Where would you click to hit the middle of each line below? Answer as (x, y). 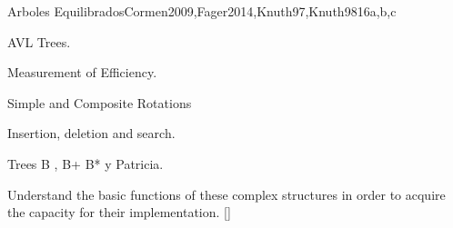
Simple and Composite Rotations (100, 102)
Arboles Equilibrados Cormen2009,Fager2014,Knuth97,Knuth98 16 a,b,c (202, 11)
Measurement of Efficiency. (82, 72)
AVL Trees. (39, 41)
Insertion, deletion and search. (91, 133)
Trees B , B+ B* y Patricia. (86, 163)
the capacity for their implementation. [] (119, 212)
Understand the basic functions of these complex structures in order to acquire (226, 194)
